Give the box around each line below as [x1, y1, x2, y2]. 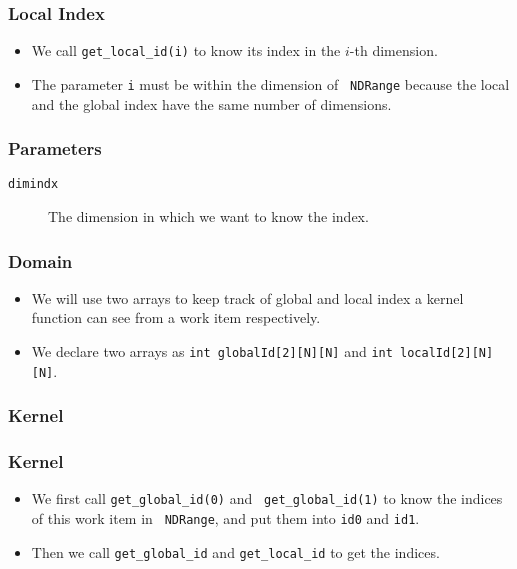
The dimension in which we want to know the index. [48, 206, 369, 226]
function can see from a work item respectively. [31, 307, 321, 328]
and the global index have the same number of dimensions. [31, 93, 392, 114]
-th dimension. [349, 40, 438, 61]
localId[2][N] [400, 346, 494, 360]
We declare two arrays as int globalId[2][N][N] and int [31, 341, 393, 361]
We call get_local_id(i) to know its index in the [31, 40, 341, 61]
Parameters [8, 136, 102, 161]
